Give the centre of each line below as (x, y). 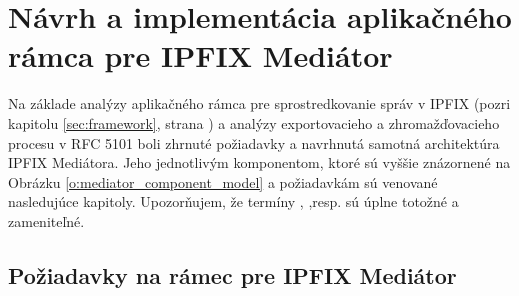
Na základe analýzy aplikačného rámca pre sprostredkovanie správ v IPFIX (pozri (259, 103)
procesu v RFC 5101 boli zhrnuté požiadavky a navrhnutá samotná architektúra (254, 142)
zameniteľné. (46, 220)
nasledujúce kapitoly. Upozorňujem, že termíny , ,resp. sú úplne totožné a (233, 201)
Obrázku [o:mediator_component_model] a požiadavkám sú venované (223, 181)
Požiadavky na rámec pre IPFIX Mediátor (232, 274)
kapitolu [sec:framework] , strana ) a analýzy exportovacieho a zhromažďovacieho (254, 122)
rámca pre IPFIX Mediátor (200, 55)
